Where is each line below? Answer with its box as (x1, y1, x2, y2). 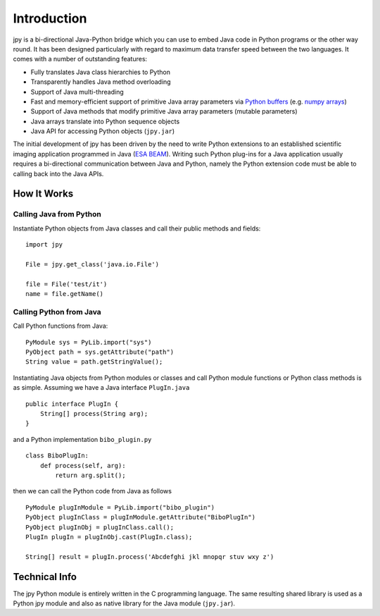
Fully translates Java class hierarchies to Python (30, 68, 170, 76)
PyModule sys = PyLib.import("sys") (25, 338, 152, 346)
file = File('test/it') (25, 280, 108, 288)
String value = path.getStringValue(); (25, 358, 163, 366)
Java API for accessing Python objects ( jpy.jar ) (30, 127, 175, 135)
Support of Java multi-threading (30, 87, 124, 96)
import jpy (25, 240, 63, 249)
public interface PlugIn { (25, 400, 119, 408)
